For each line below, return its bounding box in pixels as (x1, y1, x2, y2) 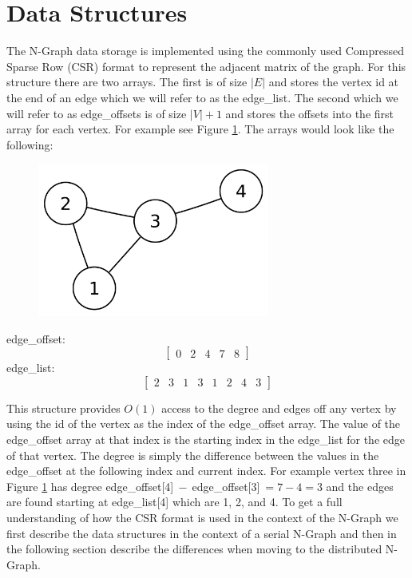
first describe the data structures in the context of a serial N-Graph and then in (6, 525, 397, 541)
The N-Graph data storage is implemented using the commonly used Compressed (6, 42, 405, 59)
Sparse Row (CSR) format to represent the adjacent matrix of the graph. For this (6, 57, 406, 74)
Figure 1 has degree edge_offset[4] (6, 477, 174, 494)
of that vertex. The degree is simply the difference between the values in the (6, 446, 379, 463)
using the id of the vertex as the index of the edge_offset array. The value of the (6, 415, 401, 432)
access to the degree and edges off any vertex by (161, 399, 397, 416)
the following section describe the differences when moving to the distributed (6, 540, 382, 557)
